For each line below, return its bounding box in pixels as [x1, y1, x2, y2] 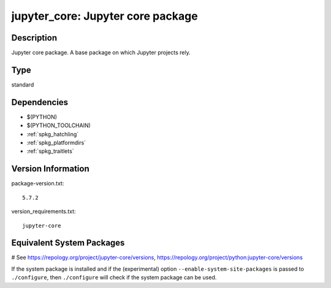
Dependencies [11, 97, 69, 107]
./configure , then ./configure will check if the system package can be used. [11, 274, 217, 281]
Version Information [11, 163, 89, 174]
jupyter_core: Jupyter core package [11, 9, 199, 23]
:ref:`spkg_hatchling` [26, 130, 79, 138]
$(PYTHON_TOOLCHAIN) [26, 122, 91, 129]
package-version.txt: [11, 180, 64, 187]
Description [11, 33, 58, 43]
